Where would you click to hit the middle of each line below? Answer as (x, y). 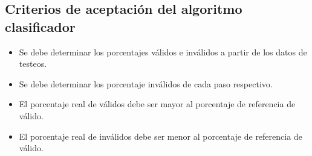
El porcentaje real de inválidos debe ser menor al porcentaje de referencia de (161, 136)
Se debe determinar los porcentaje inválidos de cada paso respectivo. (146, 83)
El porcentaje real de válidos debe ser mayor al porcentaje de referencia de (157, 104)
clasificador (40, 26)
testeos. (33, 64)
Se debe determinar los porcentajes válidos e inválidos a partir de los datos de (163, 51)
